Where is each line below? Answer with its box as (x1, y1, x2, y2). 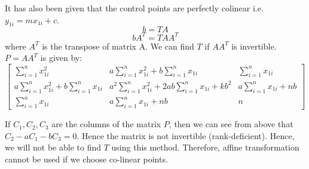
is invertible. (231, 39, 277, 52)
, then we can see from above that (169, 118, 293, 130)
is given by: (40, 51, 82, 64)
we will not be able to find (5, 141, 101, 153)
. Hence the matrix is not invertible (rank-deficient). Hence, (77, 129, 295, 142)
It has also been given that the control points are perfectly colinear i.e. (5, 2, 264, 14)
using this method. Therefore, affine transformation (111, 141, 299, 153)
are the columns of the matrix (51, 118, 161, 130)
